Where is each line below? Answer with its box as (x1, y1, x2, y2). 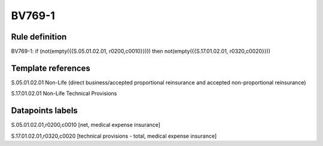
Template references (11, 63, 91, 73)
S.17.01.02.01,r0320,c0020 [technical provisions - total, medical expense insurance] (11, 132, 217, 139)
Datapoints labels (11, 105, 78, 116)
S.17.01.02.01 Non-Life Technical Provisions (11, 90, 117, 97)
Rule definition (11, 32, 67, 42)
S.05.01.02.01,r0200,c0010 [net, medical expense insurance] (11, 121, 161, 129)
